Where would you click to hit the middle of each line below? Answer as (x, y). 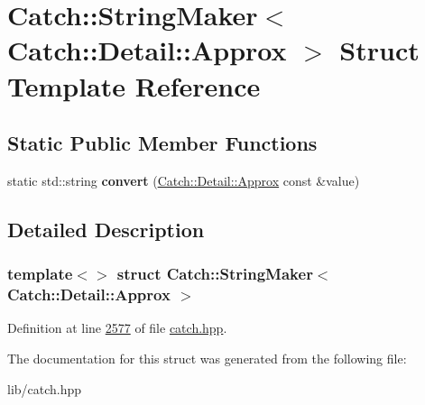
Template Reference (134, 85)
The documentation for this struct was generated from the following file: (207, 359)
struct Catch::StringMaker (215, 274)
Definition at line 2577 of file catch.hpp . (117, 328)
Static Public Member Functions (162, 143)
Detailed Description (106, 229)
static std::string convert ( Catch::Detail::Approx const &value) (184, 180)
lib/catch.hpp (45, 388)
